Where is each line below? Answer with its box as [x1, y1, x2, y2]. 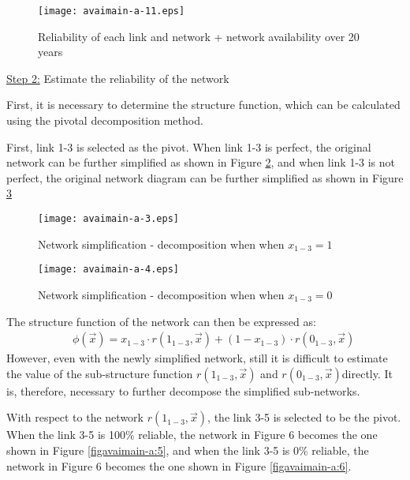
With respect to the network [6, 409, 143, 426]
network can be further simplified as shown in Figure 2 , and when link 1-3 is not [6, 154, 396, 171]
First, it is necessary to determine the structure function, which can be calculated [6, 96, 401, 113]
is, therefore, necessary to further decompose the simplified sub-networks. [6, 382, 360, 399]
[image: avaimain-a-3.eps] [38, 213, 179, 224]
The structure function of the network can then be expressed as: [6, 313, 316, 329]
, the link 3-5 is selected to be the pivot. [207, 409, 401, 426]
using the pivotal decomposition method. [6, 112, 203, 129]
